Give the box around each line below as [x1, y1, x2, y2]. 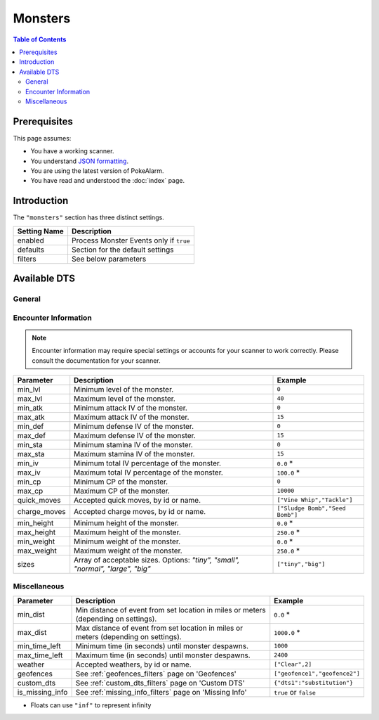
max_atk [17, 412, 45, 422]
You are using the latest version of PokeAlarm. [30, 166, 164, 175]
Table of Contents [13, 35, 67, 44]
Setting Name [17, 226, 65, 236]
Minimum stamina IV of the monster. [74, 439, 193, 449]
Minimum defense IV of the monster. [74, 421, 194, 431]
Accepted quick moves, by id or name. [74, 495, 201, 505]
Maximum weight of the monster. [74, 546, 182, 555]
